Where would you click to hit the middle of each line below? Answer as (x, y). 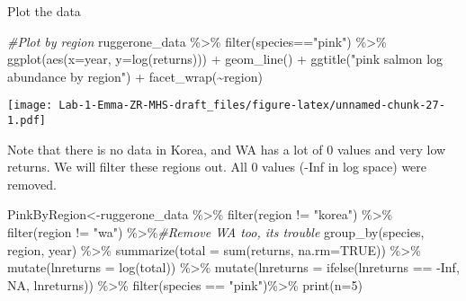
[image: (30, 106)
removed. (32, 184)
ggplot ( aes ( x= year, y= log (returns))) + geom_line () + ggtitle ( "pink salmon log (225, 59)
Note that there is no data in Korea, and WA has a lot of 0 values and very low (227, 149)
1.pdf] (27, 121)
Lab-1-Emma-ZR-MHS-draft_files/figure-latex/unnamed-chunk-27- (252, 106)
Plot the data (44, 11)
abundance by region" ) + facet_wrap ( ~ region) (135, 76)
